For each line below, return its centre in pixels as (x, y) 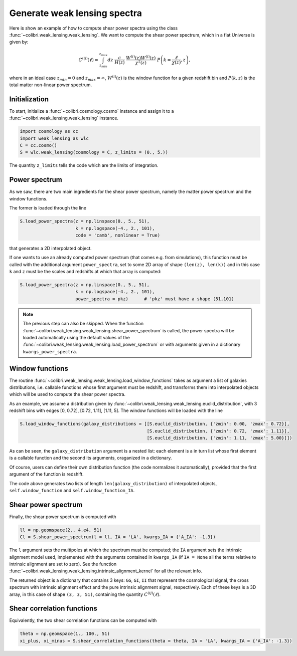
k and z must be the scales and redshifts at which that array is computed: (85, 272)
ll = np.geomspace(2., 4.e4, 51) (61, 530)
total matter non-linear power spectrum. (51, 85)
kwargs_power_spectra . (50, 351)
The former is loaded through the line (48, 208)
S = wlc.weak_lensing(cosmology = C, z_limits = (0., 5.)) (94, 152)
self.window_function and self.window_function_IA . (72, 490)
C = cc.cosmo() (38, 146)
